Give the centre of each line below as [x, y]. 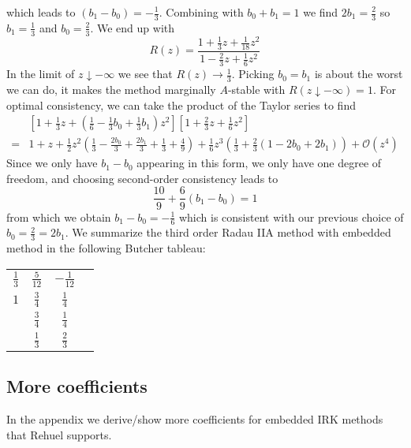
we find [321, 12]
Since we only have [52, 163]
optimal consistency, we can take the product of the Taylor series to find [181, 105]
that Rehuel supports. [59, 434]
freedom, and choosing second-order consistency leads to [142, 178]
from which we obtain [59, 217]
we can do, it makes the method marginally [111, 90]
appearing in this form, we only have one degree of [259, 163]
